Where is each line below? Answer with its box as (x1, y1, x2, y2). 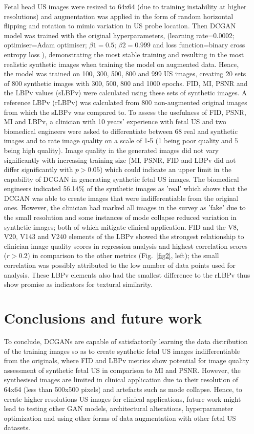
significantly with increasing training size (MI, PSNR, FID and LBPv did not (4, 154, 236, 165)
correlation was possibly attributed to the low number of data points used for (4, 260, 235, 270)
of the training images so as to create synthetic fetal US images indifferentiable (4, 346, 240, 356)
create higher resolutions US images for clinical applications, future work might (4, 393, 241, 404)
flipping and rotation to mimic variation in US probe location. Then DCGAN (4, 21, 236, 31)
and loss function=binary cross (152, 40, 245, 50)
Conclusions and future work (4, 308, 202, 327)
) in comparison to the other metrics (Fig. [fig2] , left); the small (27, 250, 219, 260)
